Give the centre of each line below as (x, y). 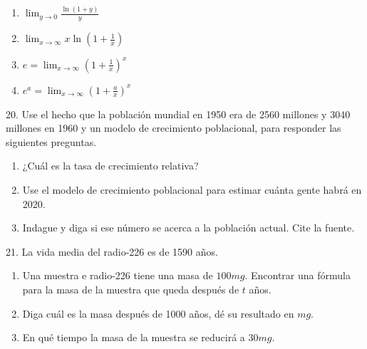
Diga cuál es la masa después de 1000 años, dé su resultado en (158, 313)
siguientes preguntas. (51, 141)
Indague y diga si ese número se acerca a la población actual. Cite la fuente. (188, 228)
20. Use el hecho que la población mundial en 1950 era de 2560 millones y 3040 (178, 114)
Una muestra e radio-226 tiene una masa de (118, 275)
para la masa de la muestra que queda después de (131, 289)
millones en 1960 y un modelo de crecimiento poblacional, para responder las (174, 128)
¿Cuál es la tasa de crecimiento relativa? (110, 166)
